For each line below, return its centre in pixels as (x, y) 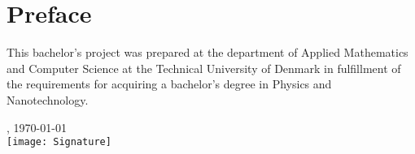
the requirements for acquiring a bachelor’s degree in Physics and (169, 84)
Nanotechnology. (48, 99)
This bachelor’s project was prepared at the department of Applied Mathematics (207, 52)
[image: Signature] (59, 142)
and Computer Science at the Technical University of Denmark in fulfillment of (204, 68)
